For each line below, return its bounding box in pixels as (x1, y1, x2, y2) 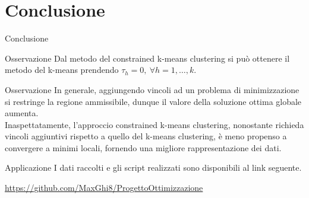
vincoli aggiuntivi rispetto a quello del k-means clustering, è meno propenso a (5, 130, 287, 142)
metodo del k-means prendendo (5, 63, 119, 76)
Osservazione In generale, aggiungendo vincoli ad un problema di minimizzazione (5, 83, 299, 95)
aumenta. (5, 107, 39, 119)
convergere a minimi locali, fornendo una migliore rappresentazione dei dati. (5, 141, 282, 154)
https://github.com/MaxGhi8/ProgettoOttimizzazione (5, 181, 203, 194)
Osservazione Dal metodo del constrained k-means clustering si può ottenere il (5, 52, 290, 64)
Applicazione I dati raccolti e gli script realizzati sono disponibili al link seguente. (5, 161, 302, 174)
